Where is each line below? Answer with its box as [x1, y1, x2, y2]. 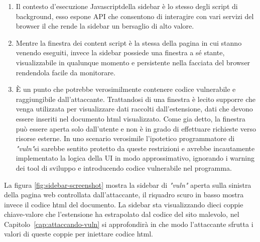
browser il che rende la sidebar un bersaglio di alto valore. [16, 21, 194, 31]
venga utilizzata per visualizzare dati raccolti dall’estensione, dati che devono [16, 103, 253, 114]
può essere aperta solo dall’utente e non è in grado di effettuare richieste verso [16, 123, 256, 134]
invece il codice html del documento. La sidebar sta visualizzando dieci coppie [4, 199, 243, 209]
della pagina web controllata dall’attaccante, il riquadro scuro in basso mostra [4, 189, 244, 200]
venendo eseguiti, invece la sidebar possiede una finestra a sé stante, [16, 47, 225, 58]
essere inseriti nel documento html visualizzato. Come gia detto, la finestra [16, 113, 245, 124]
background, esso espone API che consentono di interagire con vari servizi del [16, 11, 254, 21]
